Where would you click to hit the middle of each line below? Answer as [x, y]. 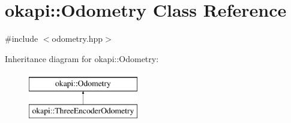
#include [22, 39]
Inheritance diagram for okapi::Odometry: [82, 58]
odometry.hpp [77, 39]
